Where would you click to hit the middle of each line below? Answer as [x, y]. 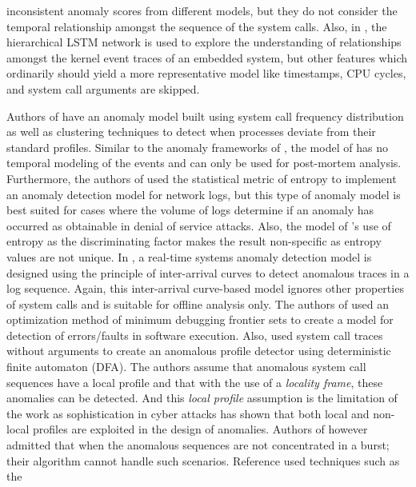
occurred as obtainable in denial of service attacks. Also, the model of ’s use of [199, 225]
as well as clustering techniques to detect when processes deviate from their [191, 132]
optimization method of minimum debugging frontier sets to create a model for [200, 319]
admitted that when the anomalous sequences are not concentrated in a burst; [198, 445]
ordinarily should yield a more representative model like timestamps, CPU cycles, [206, 73]
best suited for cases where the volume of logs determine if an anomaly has [190, 210]
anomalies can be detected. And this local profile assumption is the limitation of [202, 398]
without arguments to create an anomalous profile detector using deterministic [199, 351]
